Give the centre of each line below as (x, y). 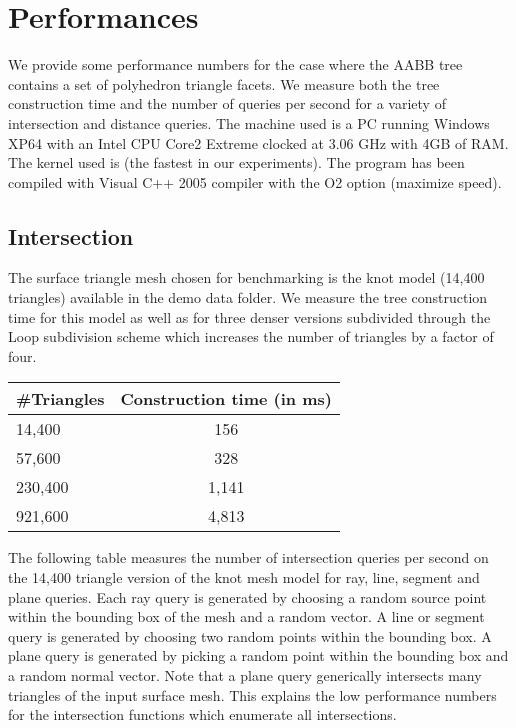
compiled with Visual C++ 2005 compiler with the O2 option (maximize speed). (255, 181)
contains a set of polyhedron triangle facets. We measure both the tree (224, 83)
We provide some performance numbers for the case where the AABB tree (235, 64)
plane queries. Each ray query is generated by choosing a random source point (247, 596)
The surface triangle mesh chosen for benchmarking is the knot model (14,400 (246, 277)
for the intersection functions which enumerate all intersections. (202, 714)
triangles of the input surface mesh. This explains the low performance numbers (252, 694)
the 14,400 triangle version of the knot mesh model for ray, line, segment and (244, 577)
